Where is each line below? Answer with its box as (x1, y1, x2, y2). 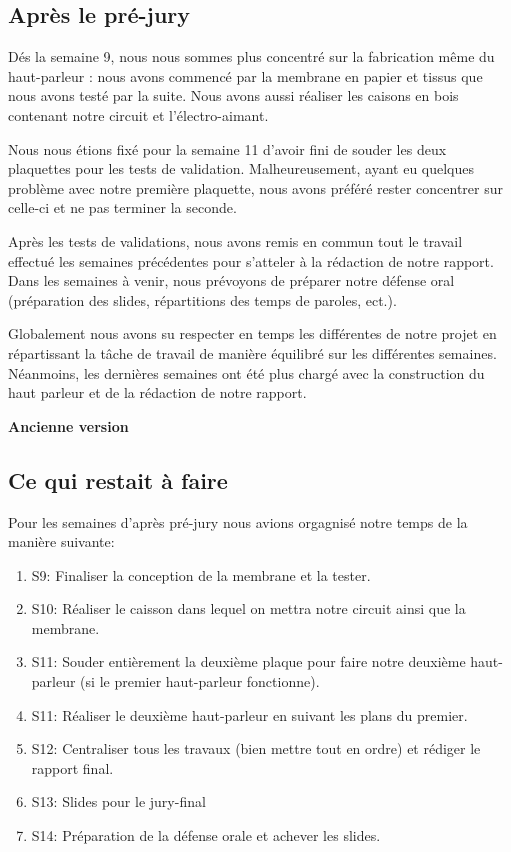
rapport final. (31, 757, 114, 778)
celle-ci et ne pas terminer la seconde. (8, 197, 237, 218)
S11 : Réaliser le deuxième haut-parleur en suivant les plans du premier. (31, 704, 468, 725)
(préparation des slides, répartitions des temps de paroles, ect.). (8, 289, 397, 310)
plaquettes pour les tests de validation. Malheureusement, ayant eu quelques (8, 158, 475, 179)
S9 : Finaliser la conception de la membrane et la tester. (31, 564, 371, 585)
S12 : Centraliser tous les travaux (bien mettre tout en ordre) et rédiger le (31, 738, 481, 759)
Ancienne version (8, 415, 129, 436)
